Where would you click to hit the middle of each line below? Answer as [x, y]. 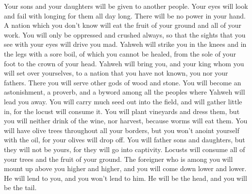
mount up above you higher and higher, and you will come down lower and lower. [125, 168]
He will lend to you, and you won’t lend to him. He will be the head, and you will [126, 178]
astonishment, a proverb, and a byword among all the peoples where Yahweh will [125, 92]
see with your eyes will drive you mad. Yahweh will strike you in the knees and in [125, 44]
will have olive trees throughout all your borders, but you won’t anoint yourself [122, 130]
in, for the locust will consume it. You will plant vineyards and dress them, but [122, 111]
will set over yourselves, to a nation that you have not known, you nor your [116, 73]
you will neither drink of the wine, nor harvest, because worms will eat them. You [126, 121]
